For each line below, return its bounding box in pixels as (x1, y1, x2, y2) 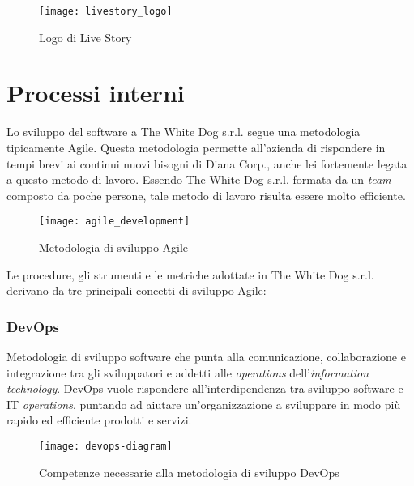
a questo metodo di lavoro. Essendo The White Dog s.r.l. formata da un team (6, 171, 391, 188)
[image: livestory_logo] (39, 6, 173, 17)
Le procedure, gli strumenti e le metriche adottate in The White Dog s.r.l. (6, 266, 374, 283)
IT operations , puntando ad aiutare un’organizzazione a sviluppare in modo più (6, 395, 401, 412)
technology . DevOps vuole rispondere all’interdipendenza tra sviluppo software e (6, 380, 403, 397)
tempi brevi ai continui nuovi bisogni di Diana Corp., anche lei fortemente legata (6, 155, 408, 172)
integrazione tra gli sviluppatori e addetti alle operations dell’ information (6, 364, 369, 381)
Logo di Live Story (39, 28, 132, 45)
